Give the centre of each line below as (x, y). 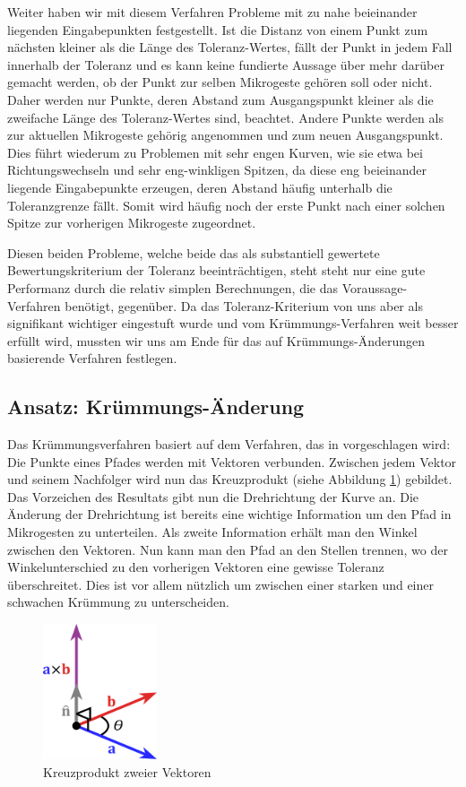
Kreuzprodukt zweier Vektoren (127, 771)
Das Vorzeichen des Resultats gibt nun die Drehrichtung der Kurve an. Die (213, 496)
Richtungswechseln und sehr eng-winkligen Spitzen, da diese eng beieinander (217, 170)
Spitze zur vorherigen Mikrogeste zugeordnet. (132, 223)
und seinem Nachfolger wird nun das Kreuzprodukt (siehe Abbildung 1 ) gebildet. (230, 479)
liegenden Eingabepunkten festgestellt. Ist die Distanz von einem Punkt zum (218, 29)
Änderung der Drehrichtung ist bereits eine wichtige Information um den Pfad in (229, 514)
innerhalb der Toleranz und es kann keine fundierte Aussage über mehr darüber (226, 64)
